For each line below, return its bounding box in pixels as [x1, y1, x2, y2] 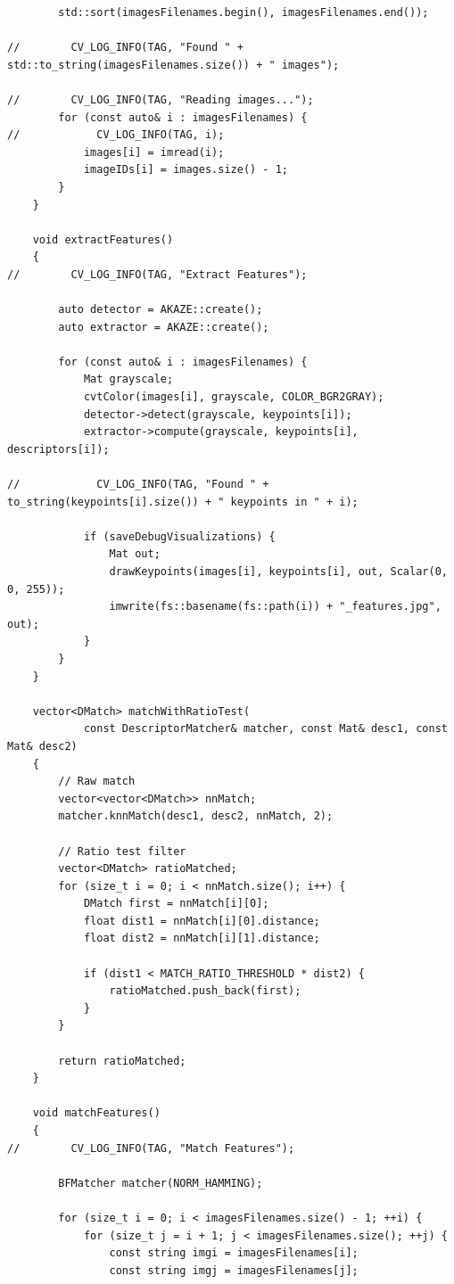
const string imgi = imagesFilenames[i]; [109, 1247, 359, 1260]
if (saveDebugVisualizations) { [83, 530, 276, 543]
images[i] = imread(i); [83, 145, 225, 159]
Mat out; [109, 547, 161, 561]
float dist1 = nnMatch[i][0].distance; [83, 914, 320, 927]
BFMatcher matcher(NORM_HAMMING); [58, 1176, 263, 1189]
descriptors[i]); [7, 442, 110, 456]
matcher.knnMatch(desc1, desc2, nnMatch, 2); [58, 810, 334, 823]
